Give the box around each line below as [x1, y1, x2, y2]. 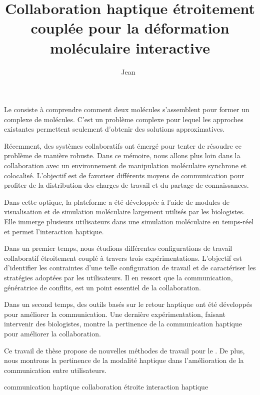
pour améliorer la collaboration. [4, 328, 101, 338]
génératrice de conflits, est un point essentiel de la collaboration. [4, 282, 201, 292]
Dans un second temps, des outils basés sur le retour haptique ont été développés [4, 299, 252, 309]
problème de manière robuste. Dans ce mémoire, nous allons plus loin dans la [4, 150, 240, 161]
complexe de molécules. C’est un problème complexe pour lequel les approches [4, 114, 243, 124]
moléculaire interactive [50, 37, 210, 58]
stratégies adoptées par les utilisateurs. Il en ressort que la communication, [4, 272, 233, 282]
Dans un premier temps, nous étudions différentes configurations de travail [4, 243, 232, 253]
